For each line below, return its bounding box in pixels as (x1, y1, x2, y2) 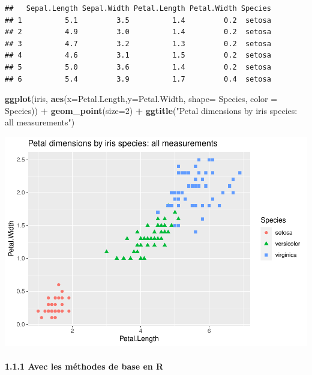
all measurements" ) (5, 116, 75, 128)
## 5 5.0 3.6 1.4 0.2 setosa (5, 62, 271, 71)
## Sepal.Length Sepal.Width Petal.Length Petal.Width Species (5, 4, 271, 13)
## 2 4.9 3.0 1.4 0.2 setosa (5, 28, 271, 37)
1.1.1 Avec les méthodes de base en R (5, 360, 164, 373)
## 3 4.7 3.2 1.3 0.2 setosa (5, 39, 271, 48)
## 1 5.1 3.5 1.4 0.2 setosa (5, 16, 271, 25)
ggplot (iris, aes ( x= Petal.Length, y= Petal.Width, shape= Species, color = (5, 92, 278, 105)
